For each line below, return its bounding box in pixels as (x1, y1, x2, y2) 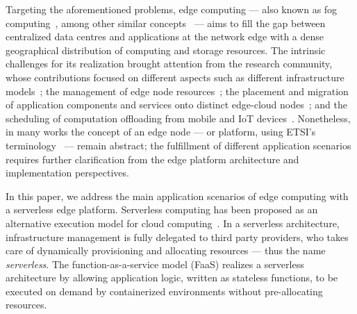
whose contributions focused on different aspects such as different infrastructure (6, 69, 344, 84)
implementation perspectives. (6, 165, 129, 180)
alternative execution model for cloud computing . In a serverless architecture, (6, 215, 340, 230)
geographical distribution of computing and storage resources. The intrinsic (6, 42, 326, 57)
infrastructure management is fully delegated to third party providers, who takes (6, 229, 349, 244)
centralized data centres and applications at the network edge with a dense (6, 29, 324, 44)
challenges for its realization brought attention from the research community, (6, 56, 333, 71)
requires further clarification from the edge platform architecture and (6, 151, 299, 166)
